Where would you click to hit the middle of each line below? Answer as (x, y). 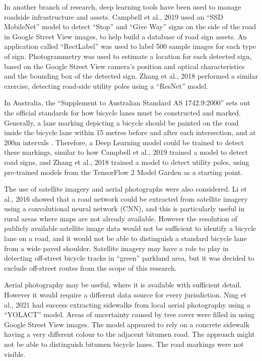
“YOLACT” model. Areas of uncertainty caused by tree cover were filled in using (129, 314)
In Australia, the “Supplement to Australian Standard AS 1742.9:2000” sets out (127, 103)
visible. (15, 354)
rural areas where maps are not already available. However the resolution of (121, 218)
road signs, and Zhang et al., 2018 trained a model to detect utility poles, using (127, 162)
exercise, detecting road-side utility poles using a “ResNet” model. (106, 85)
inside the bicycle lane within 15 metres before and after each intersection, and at (130, 132)
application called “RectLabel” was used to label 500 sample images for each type (130, 46)
